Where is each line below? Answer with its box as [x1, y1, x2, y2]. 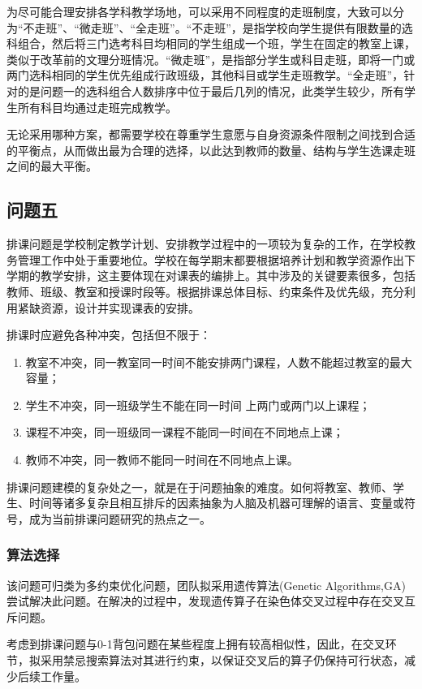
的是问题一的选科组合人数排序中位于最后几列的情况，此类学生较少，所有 [17, 82, 404, 99]
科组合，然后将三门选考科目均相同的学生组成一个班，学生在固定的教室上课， [6, 35, 416, 52]
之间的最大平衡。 [6, 157, 97, 174]
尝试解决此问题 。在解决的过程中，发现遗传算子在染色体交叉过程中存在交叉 [6, 592, 404, 609]
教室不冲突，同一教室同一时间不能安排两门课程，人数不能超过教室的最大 [25, 353, 412, 370]
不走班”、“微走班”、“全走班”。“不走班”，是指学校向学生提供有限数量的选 [23, 19, 413, 36]
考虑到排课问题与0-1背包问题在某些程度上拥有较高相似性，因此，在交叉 [6, 635, 385, 652]
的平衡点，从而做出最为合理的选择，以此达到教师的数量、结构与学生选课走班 [6, 141, 416, 158]
